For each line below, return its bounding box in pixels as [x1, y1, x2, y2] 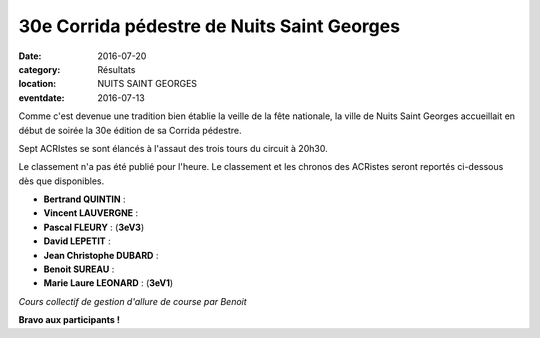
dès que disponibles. [18, 175, 105, 187]
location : [18, 78, 57, 90]
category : [18, 63, 61, 75]
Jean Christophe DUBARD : [43, 249, 159, 261]
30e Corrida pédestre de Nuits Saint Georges [18, 15, 400, 37]
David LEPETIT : [43, 235, 111, 247]
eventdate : [18, 91, 65, 104]
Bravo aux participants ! [18, 314, 120, 326]
